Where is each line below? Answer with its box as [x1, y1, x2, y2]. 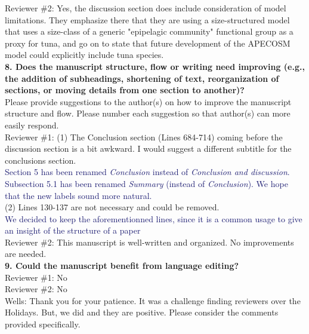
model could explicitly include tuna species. [5, 48, 164, 61]
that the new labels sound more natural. [5, 189, 152, 201]
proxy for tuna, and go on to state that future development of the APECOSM [5, 36, 291, 49]
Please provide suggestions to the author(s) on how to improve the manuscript [5, 95, 292, 108]
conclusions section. [5, 154, 76, 166]
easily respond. [5, 118, 59, 131]
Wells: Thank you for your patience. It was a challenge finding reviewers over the [5, 294, 301, 307]
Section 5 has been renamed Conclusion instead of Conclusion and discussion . [5, 166, 290, 178]
